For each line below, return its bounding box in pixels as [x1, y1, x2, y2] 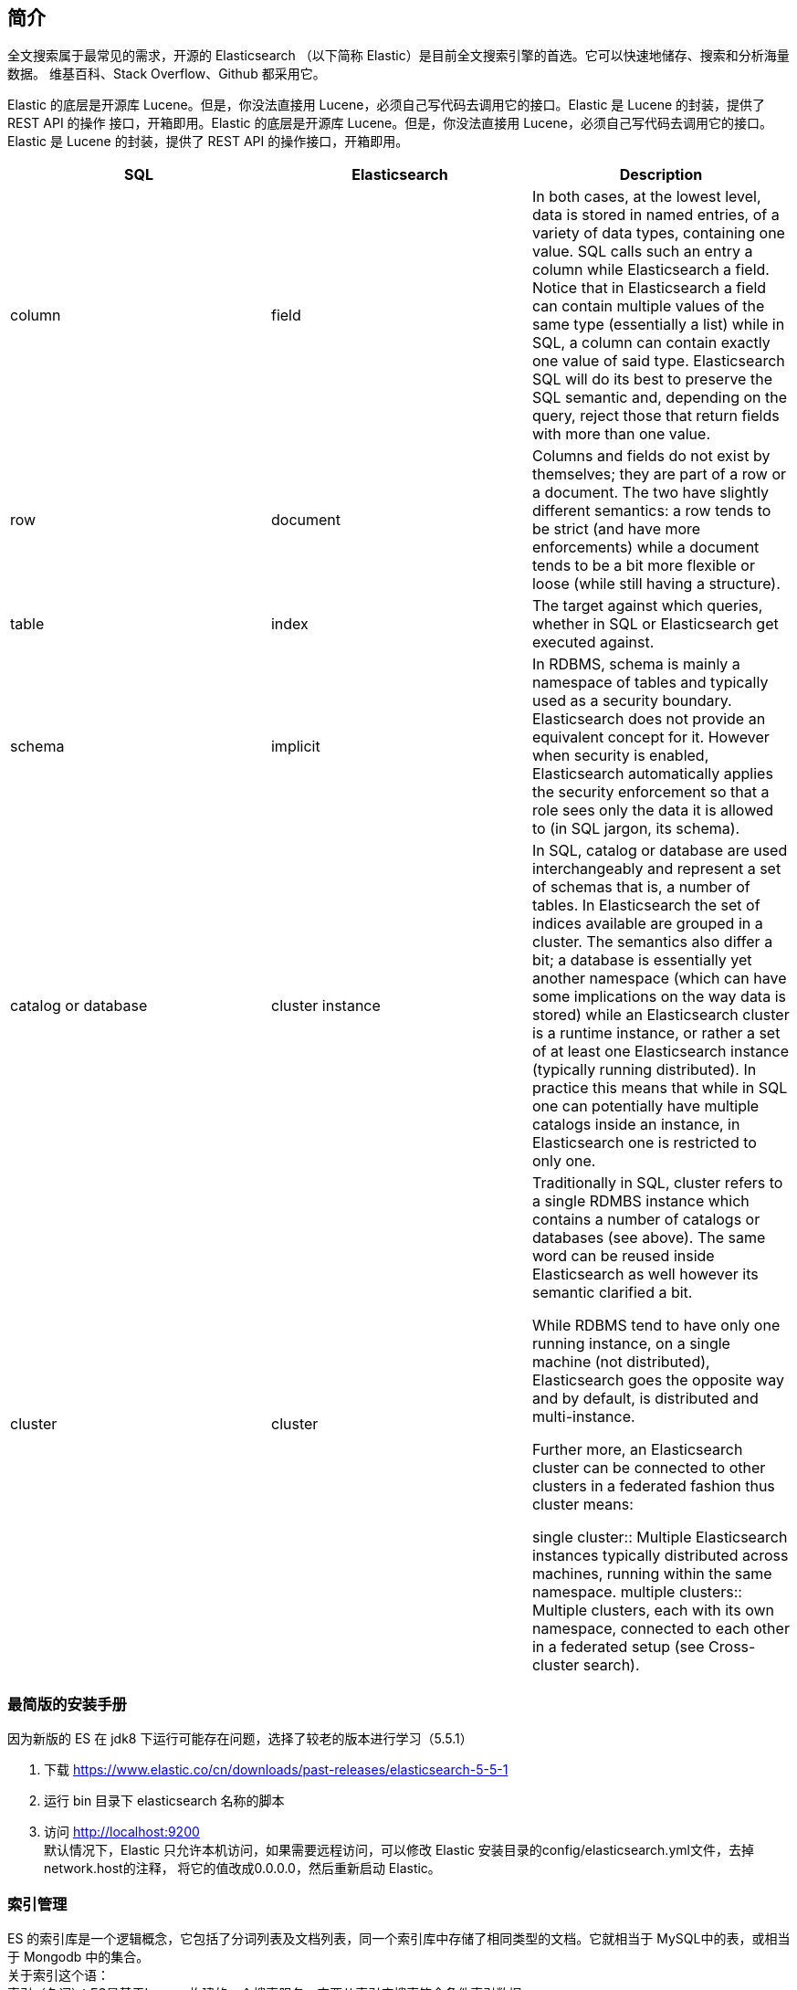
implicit [270, 737, 320, 756]
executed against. [531, 633, 655, 652]
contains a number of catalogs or [531, 1210, 760, 1229]
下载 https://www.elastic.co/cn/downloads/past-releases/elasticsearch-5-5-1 [44, 1762, 509, 1778]
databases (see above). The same [531, 1228, 766, 1248]
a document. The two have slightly [531, 483, 769, 502]
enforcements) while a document [531, 538, 760, 557]
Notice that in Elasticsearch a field [531, 279, 767, 298]
